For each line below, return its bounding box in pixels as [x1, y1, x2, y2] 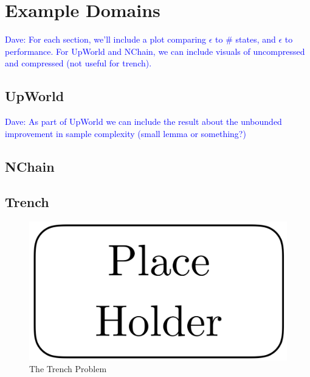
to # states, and [215, 33, 276, 46]
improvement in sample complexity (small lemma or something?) [5, 127, 246, 139]
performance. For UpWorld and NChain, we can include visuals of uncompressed [5, 44, 305, 57]
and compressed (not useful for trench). [5, 57, 152, 69]
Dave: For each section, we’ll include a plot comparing [5, 33, 207, 46]
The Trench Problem [29, 362, 107, 375]
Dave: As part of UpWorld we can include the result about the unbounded [5, 115, 282, 128]
